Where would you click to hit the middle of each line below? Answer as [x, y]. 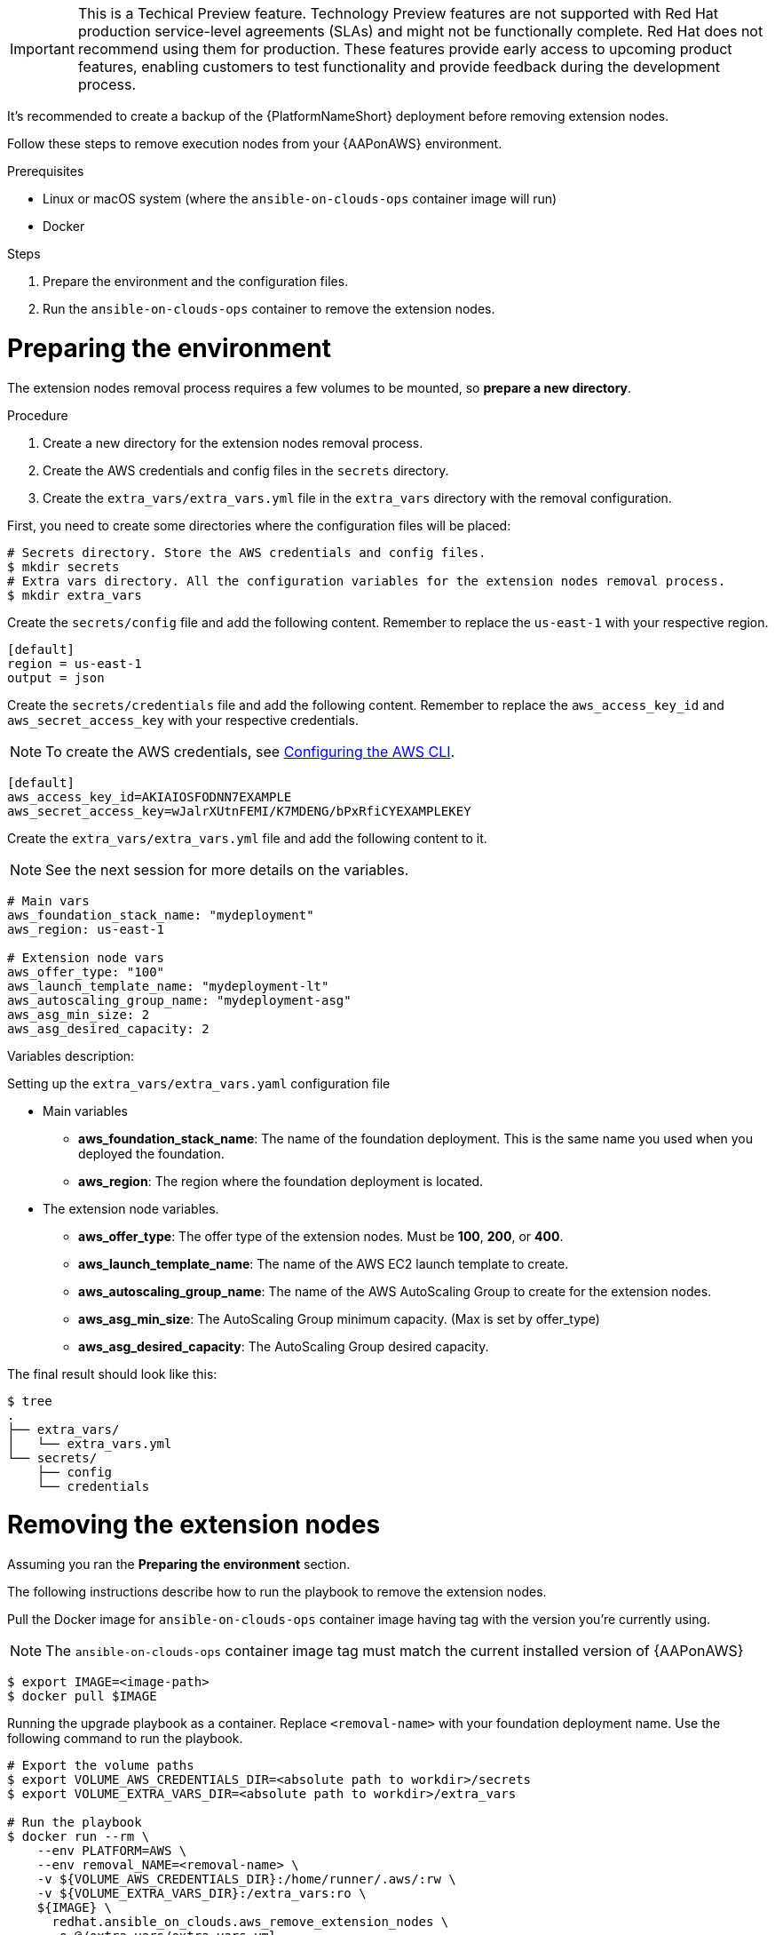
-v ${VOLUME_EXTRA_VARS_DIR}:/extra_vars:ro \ [202, 1893]
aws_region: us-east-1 [86, 929]
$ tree [30, 1401]
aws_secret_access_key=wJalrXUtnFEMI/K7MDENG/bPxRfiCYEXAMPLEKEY [239, 811]
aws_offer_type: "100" [86, 971]
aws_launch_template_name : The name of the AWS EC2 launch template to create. [324, 1263]
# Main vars [48, 900]
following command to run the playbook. [125, 1738]
